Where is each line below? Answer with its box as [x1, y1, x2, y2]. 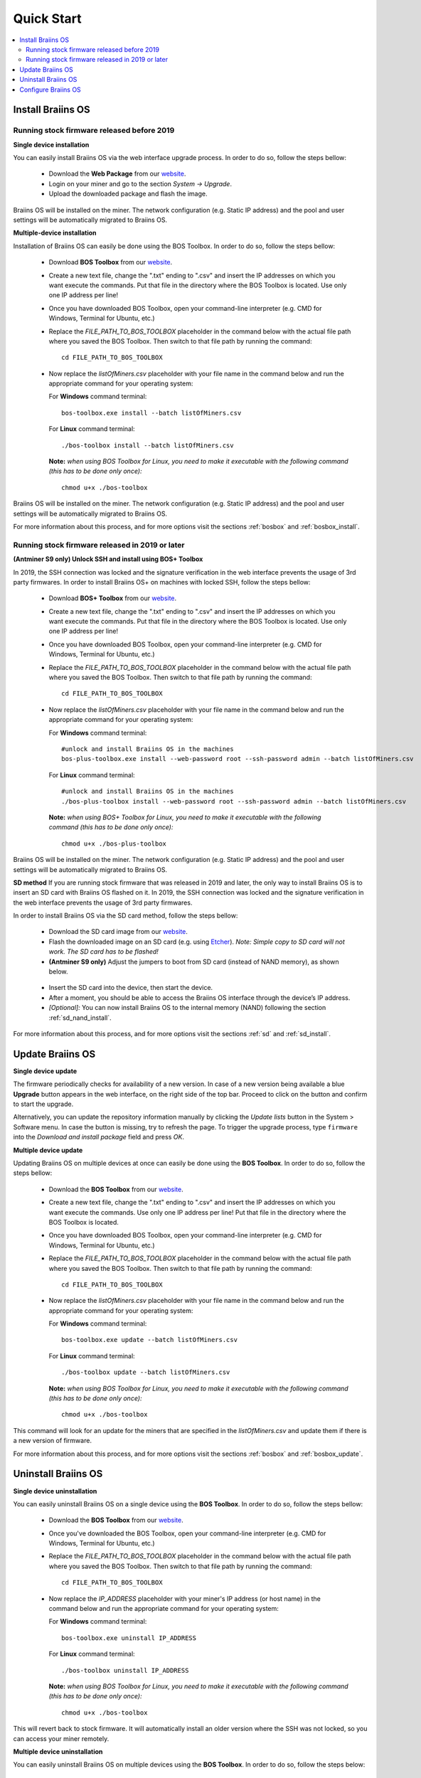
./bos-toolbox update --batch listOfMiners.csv [61, 1368, 230, 1376]
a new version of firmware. [13, 1437, 92, 1445]
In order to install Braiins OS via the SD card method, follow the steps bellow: [13, 911, 238, 920]
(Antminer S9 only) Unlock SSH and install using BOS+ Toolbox [13, 555, 203, 563]
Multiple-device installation [13, 228, 97, 238]
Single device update [13, 1067, 78, 1075]
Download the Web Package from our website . [48, 169, 186, 178]
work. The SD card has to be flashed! [48, 947, 159, 956]
